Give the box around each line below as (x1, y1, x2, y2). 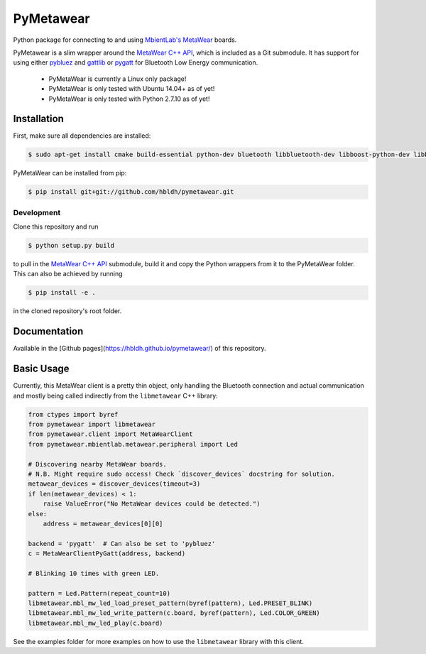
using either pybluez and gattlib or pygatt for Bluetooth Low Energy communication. (13, 58, 258, 67)
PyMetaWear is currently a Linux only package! (48, 75, 187, 83)
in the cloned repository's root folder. (13, 307, 122, 315)
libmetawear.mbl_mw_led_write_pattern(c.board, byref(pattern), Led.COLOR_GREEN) (28, 609, 321, 617)
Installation (13, 113, 64, 125)
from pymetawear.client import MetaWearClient (28, 430, 193, 438)
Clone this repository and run (13, 222, 99, 231)
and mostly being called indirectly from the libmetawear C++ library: (13, 391, 218, 400)
